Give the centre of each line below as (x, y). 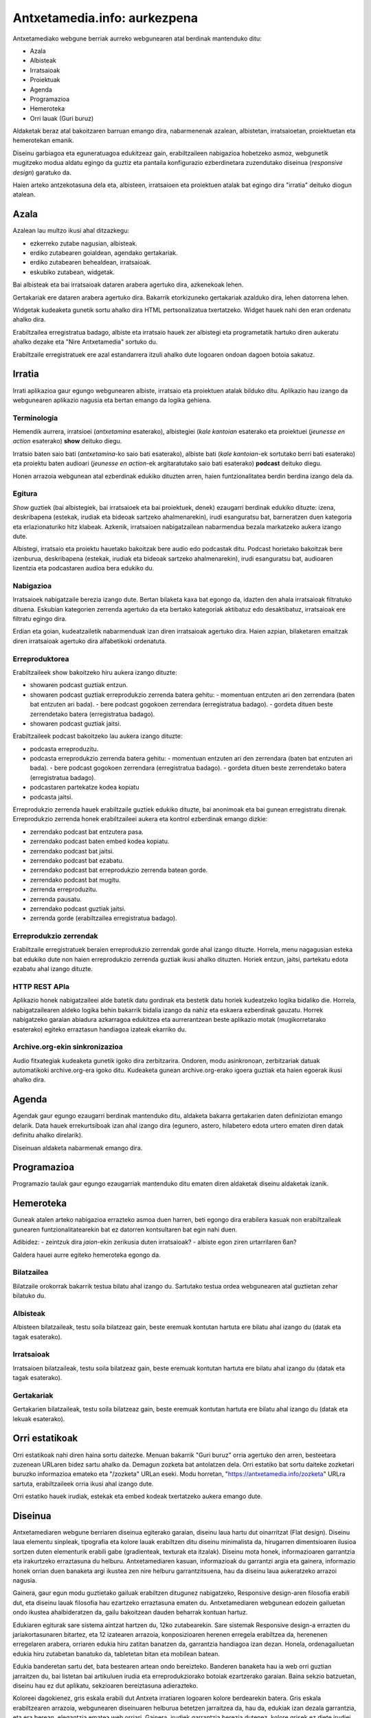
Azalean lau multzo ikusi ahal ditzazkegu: (71, 231)
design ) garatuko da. (42, 172)
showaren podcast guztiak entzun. (79, 685)
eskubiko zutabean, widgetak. (72, 272)
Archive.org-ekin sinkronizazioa (68, 1047)
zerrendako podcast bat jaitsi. (72, 851)
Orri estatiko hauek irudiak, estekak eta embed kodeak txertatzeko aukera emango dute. (137, 1496)
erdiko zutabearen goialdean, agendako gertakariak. (104, 253)
